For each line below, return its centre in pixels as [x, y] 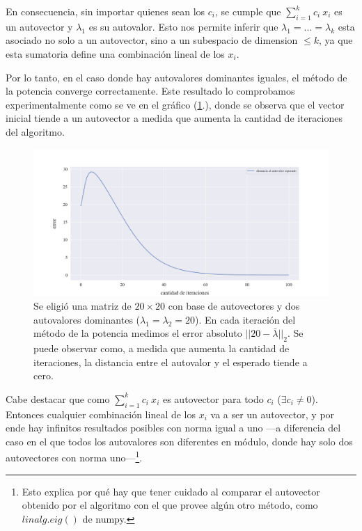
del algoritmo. [35, 131]
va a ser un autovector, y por [273, 414]
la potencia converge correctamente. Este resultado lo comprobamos [150, 91]
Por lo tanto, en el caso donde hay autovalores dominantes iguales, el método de [176, 77]
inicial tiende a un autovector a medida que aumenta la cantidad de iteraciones [174, 118]
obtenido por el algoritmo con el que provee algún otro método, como [170, 505]
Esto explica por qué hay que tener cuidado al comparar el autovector [171, 491]
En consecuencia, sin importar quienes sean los [105, 11]
